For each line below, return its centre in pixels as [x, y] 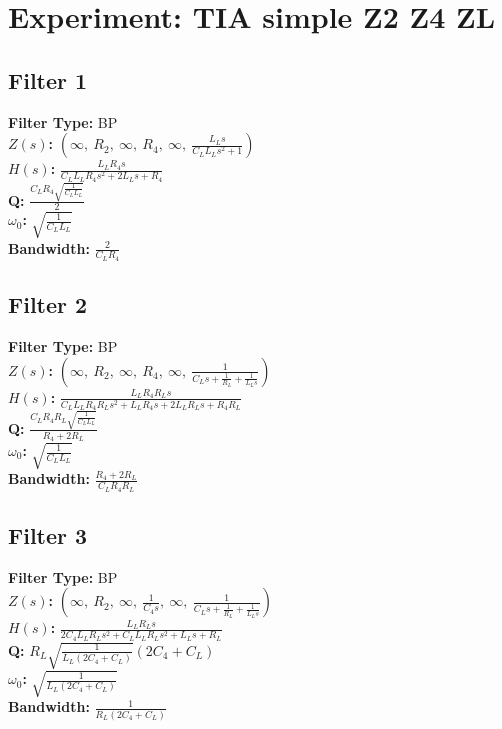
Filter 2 [48, 304]
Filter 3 [48, 534]
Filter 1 [48, 79]
